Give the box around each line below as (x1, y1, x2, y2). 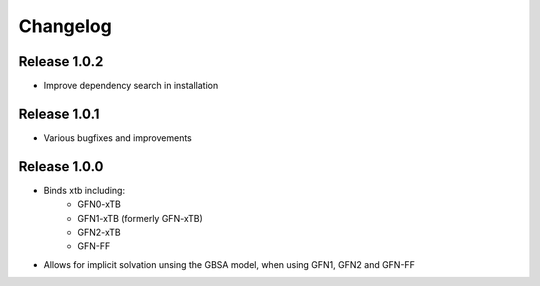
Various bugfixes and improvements (43, 131, 192, 144)
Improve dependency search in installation (43, 80, 219, 92)
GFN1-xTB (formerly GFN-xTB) (77, 212, 204, 224)
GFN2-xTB (77, 226, 121, 239)
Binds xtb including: (43, 184, 125, 196)
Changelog (18, 15, 112, 37)
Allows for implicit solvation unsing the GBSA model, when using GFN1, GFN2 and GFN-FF (43, 258, 415, 270)
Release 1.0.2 (18, 53, 104, 70)
